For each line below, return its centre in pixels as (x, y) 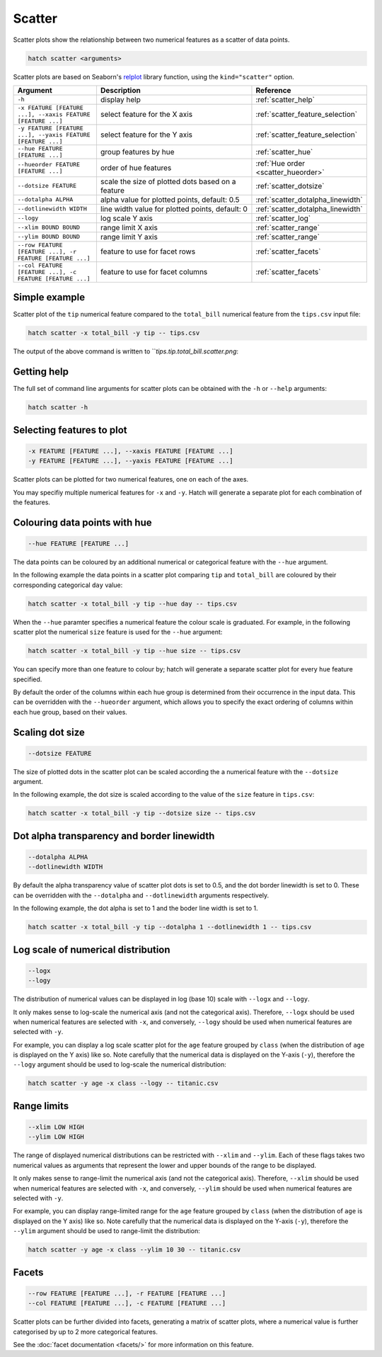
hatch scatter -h (58, 408)
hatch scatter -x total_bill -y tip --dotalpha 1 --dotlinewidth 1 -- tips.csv (170, 927)
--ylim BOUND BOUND (49, 237)
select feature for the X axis (146, 115)
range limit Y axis (129, 237)
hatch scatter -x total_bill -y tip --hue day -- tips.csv (132, 603)
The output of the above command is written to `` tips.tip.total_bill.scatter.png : (126, 351)
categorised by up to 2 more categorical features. (86, 1332)
